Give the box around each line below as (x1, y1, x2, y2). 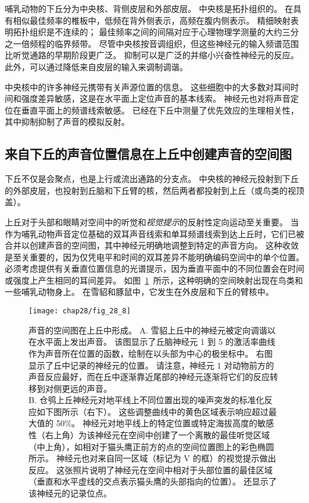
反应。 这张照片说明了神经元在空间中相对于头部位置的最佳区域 (29, 463, 273, 476)
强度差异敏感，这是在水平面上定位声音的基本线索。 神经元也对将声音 (21, 92, 291, 105)
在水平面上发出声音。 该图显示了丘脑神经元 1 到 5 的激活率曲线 (29, 335, 276, 348)
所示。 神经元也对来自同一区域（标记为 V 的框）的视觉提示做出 (29, 452, 276, 464)
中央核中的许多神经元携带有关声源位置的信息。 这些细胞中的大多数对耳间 (5, 80, 291, 93)
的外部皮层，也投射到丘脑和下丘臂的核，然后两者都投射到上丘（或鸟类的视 (5, 184, 296, 196)
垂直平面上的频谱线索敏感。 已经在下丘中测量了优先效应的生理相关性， (21, 103, 299, 116)
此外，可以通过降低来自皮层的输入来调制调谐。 (5, 60, 188, 73)
